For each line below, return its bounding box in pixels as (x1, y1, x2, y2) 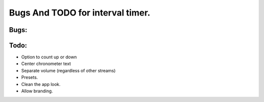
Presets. (21, 74, 38, 80)
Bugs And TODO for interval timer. (9, 7, 151, 18)
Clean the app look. (21, 81, 61, 87)
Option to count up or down (21, 54, 77, 60)
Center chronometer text (21, 61, 71, 67)
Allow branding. (21, 88, 53, 94)
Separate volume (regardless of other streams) (21, 68, 116, 73)
